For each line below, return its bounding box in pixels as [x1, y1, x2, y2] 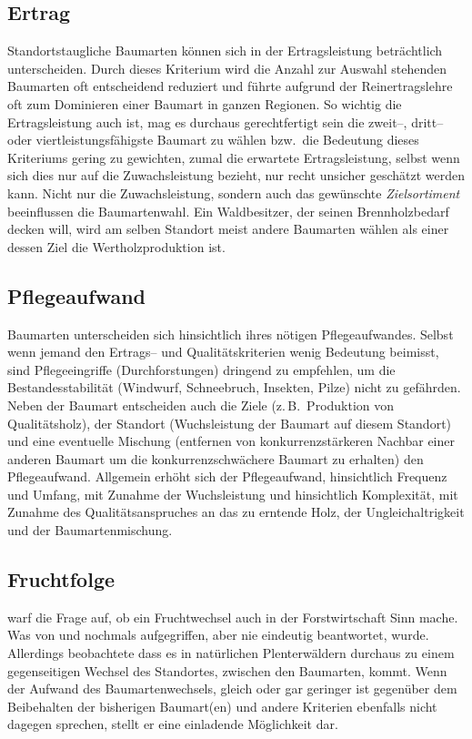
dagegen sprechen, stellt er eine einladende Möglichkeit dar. [7, 714, 338, 734]
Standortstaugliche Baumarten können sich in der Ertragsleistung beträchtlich [7, 41, 443, 60]
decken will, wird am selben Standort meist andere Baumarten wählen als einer [7, 219, 449, 238]
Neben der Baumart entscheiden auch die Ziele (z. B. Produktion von [7, 395, 395, 414]
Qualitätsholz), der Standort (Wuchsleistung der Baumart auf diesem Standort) [7, 413, 452, 432]
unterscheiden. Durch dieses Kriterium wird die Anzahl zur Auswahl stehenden [7, 58, 447, 77]
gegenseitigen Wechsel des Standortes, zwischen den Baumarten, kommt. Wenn [7, 661, 447, 680]
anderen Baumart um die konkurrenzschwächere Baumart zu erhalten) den [7, 449, 424, 468]
